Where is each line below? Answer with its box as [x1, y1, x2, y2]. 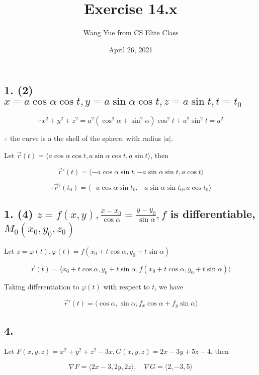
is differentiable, [170, 206, 255, 221]
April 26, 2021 [109, 44, 153, 54]
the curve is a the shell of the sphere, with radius [10, 133, 161, 143]
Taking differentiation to [4, 281, 79, 291]
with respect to [103, 281, 150, 291]
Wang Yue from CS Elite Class [83, 27, 179, 38]
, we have [154, 281, 184, 291]
